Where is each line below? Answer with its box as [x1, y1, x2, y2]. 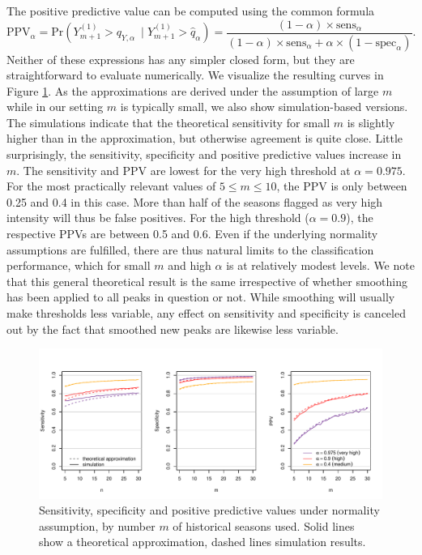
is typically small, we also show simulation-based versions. [120, 98, 408, 115]
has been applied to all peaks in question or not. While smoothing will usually [6, 288, 395, 305]
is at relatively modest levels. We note [226, 257, 415, 274]
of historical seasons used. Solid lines [173, 517, 355, 534]
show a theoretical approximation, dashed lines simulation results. [39, 533, 366, 550]
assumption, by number [39, 517, 156, 534]
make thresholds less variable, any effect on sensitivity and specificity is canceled [6, 305, 406, 321]
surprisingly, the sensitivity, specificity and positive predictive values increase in [6, 146, 402, 163]
